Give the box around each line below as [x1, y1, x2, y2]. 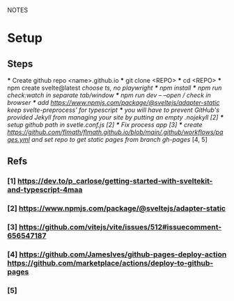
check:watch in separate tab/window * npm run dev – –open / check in [7, 91, 211, 99]
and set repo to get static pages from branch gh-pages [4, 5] [31, 136, 208, 143]
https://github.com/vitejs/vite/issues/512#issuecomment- [18, 222, 222, 232]
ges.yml [7, 136, 30, 143]
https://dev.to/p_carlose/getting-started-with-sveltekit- [17, 177, 213, 186]
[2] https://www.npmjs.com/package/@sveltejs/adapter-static [7, 204, 226, 213]
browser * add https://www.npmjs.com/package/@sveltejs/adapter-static [7, 99, 220, 106]
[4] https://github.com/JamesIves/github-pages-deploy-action [7, 250, 227, 259]
